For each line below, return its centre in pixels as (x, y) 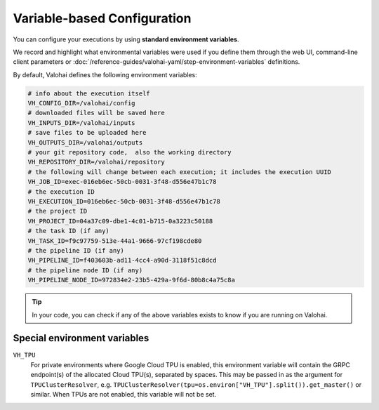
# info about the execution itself (89, 93)
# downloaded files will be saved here (96, 113)
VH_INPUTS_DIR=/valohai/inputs (82, 123)
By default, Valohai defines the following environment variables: (105, 74)
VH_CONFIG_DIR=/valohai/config (82, 103)
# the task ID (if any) (69, 231)
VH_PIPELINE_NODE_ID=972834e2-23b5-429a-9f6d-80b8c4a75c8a (131, 280)
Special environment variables (81, 338)
